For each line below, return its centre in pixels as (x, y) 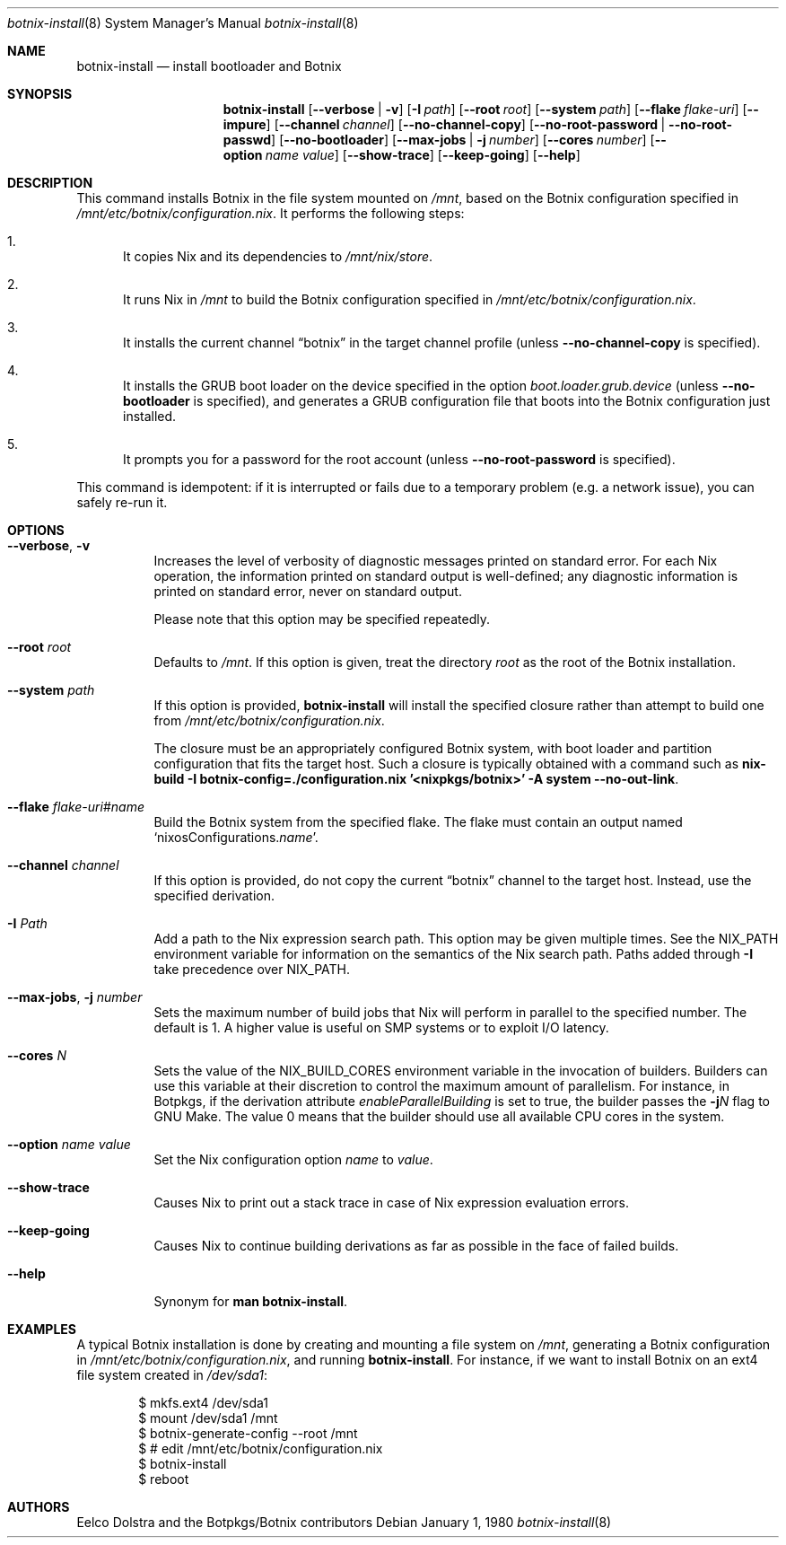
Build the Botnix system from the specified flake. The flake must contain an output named (418, 822)
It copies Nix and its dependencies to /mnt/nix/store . (278, 256)
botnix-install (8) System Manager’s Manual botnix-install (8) (183, 23)
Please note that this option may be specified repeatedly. (322, 619)
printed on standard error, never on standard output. (308, 591)
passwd (247, 140)
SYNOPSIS (40, 94)
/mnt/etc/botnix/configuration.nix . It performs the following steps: (271, 213)
